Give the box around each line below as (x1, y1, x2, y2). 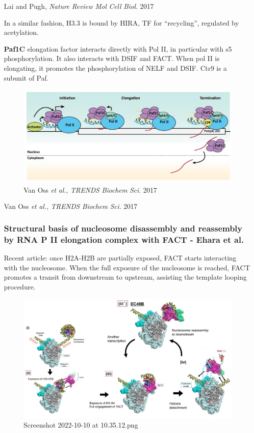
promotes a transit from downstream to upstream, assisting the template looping (4, 272, 247, 282)
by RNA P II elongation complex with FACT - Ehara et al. (4, 233, 244, 245)
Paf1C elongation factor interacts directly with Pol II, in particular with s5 (4, 43, 232, 54)
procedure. (4, 281, 36, 291)
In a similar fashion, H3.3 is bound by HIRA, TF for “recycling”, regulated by (4, 17, 239, 28)
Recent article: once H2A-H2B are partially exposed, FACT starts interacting (4, 253, 236, 263)
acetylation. (4, 27, 39, 37)
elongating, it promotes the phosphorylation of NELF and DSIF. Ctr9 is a (4, 62, 227, 73)
